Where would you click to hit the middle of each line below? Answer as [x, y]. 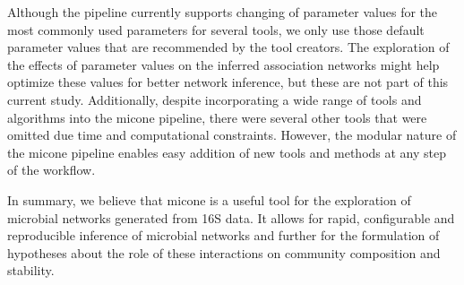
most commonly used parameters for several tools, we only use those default [216, 29]
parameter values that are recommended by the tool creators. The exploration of [228, 47]
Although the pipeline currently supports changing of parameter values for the [223, 12]
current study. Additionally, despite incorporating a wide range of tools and [215, 99]
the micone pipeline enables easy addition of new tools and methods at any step [227, 152]
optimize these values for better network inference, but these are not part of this [228, 82]
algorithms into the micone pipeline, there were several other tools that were [217, 117]
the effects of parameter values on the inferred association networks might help [223, 64]
